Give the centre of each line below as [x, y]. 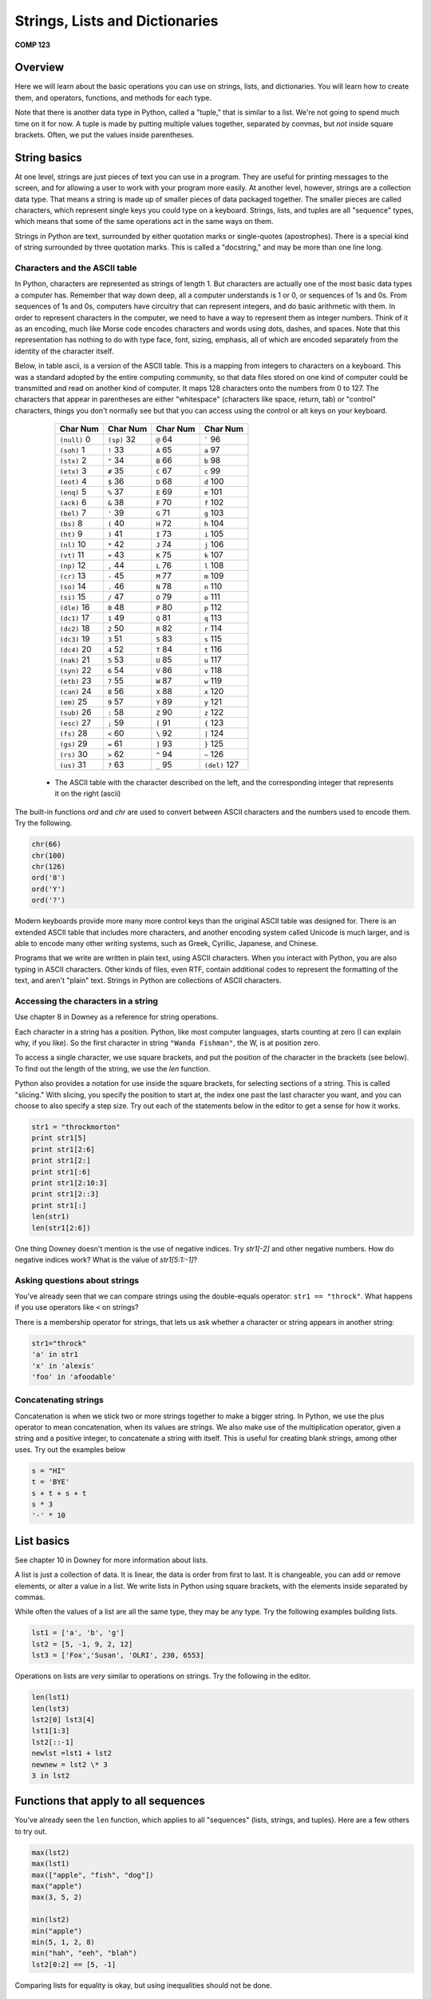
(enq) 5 [73, 492]
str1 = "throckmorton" [76, 1127]
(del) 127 [221, 765]
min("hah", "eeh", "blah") [84, 1953]
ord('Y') [49, 889]
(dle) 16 [75, 608]
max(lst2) [51, 1852]
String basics [49, 157]
